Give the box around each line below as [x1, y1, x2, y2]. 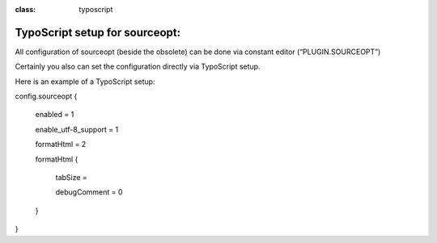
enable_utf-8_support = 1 [35, 124, 119, 134]
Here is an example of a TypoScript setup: [15, 77, 155, 86]
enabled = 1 [35, 110, 74, 119]
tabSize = [55, 173, 88, 182]
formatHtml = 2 [35, 140, 87, 149]
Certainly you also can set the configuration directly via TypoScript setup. [15, 61, 261, 72]
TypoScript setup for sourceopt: [15, 25, 181, 40]
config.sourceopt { [15, 91, 78, 101]
